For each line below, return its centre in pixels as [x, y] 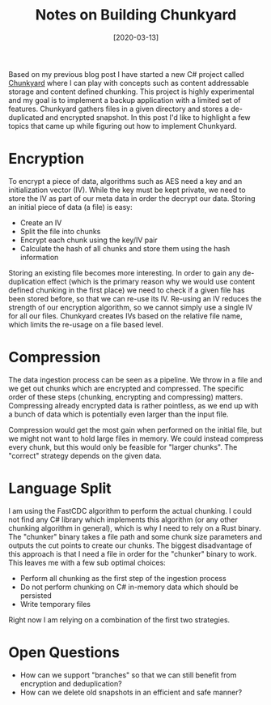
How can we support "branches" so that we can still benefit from [128, 675]
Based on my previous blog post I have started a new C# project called [126, 74]
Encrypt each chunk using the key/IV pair [89, 240]
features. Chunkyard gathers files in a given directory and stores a [119, 109]
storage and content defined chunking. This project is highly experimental [131, 92]
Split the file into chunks [60, 231]
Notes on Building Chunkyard [136, 15]
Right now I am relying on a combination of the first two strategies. [119, 620]
